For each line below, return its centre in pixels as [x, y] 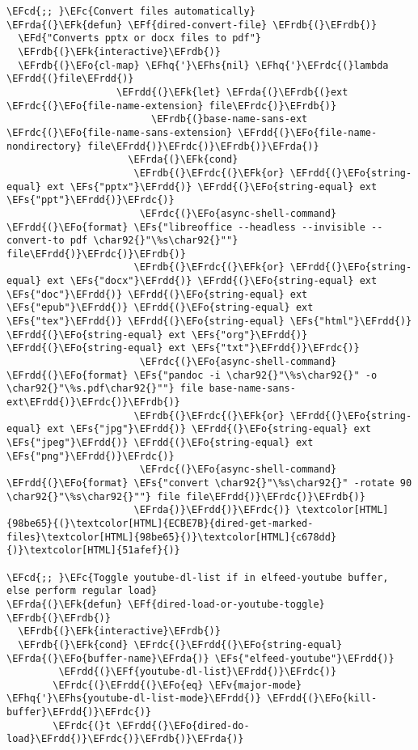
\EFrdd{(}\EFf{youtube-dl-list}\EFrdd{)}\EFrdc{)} [198, 672]
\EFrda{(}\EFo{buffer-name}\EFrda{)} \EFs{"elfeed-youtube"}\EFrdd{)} [201, 658]
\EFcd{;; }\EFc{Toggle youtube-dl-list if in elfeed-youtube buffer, [198, 577]
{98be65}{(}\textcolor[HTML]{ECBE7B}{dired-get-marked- [160, 523]
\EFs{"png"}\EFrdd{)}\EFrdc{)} [91, 456]
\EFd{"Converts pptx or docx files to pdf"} [139, 38]
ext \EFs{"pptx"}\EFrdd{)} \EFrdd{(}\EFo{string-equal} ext [212, 186]
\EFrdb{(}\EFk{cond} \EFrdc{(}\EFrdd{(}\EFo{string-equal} [180, 644]
